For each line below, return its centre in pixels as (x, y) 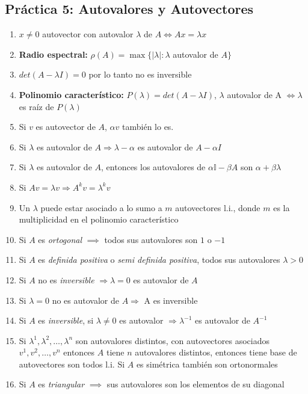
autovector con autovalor (88, 34)
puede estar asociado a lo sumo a (101, 207)
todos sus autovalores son (151, 239)
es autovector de (66, 127)
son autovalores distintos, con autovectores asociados (172, 340)
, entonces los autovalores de (153, 167)
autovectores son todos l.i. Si (72, 364)
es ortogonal (60, 239)
